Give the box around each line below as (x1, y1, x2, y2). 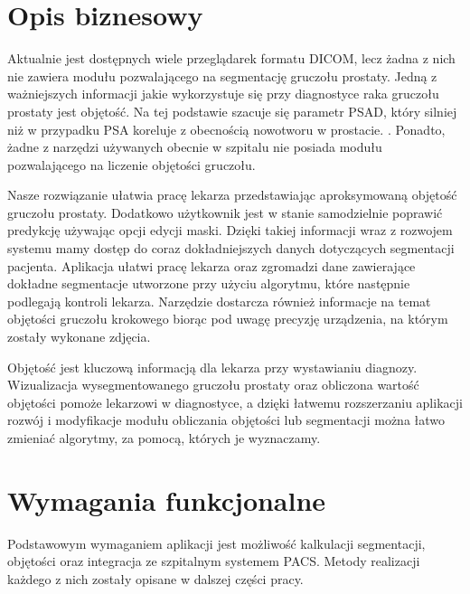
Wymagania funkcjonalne (7, 481, 326, 518)
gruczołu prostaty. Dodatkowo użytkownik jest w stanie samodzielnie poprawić (7, 203, 443, 222)
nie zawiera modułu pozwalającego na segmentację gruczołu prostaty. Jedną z (7, 66, 437, 85)
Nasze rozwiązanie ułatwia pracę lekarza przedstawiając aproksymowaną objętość (7, 185, 457, 204)
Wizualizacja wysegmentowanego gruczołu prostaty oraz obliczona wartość (7, 375, 419, 394)
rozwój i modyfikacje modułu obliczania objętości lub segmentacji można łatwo (7, 410, 446, 429)
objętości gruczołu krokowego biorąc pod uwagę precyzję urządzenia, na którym (7, 309, 448, 328)
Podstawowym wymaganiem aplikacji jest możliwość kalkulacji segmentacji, (7, 533, 426, 552)
